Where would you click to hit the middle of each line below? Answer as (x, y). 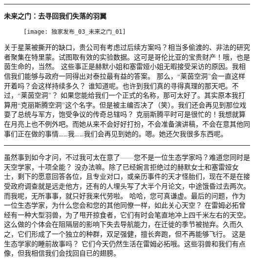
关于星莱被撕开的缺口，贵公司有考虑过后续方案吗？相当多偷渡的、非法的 (120, 47)
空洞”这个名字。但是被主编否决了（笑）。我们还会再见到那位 (144, 104)
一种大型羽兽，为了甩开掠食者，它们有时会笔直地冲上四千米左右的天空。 (134, 214)
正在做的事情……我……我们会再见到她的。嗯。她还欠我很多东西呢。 (122, 133)
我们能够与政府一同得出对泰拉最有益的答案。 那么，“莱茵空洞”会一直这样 (128, 76)
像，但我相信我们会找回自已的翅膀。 (62, 253)
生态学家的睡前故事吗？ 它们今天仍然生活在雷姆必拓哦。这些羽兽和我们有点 (125, 243)
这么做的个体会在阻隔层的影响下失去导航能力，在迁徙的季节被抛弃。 (113, 224)
